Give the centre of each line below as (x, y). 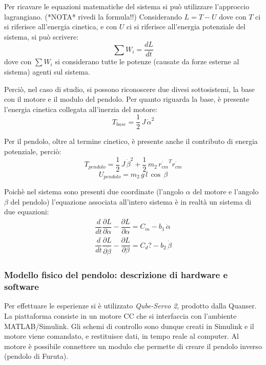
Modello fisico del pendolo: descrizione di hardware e (116, 275)
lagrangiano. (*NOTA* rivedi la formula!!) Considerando (93, 16)
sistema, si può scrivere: (42, 36)
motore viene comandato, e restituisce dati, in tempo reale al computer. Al (121, 336)
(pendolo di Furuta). (36, 356)
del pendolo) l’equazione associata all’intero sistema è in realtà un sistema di (131, 201)
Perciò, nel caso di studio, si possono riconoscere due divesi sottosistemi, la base (129, 89)
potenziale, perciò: (33, 151)
